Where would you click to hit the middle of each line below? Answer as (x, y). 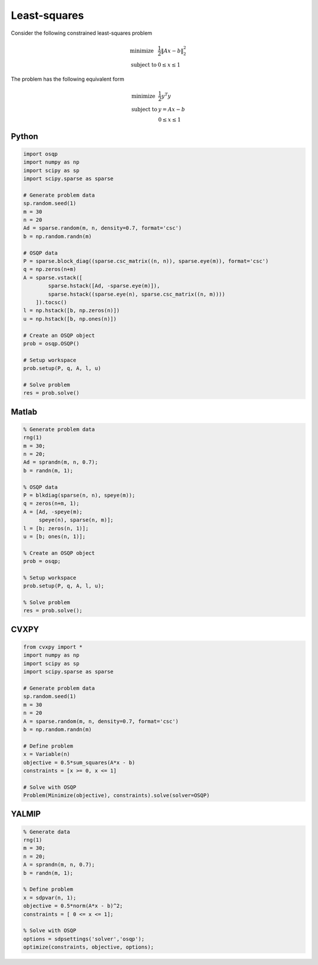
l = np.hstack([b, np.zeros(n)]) (72, 310)
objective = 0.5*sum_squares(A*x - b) (79, 762)
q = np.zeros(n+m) (50, 269)
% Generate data (47, 832)
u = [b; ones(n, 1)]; (54, 536)
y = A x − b (172, 110)
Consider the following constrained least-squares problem (82, 33)
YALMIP (26, 814)
